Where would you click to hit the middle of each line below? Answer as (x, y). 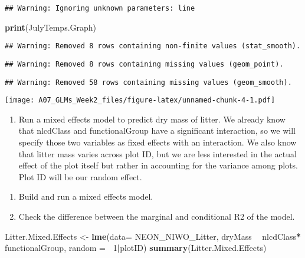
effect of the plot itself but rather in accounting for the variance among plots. (158, 165)
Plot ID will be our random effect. (80, 176)
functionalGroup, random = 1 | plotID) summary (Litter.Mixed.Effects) (136, 248)
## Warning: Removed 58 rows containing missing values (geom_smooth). (148, 82)
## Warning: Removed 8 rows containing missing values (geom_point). (144, 64)
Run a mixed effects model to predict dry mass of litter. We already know (152, 119)
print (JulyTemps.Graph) (51, 27)
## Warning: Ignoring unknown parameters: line (100, 8)
